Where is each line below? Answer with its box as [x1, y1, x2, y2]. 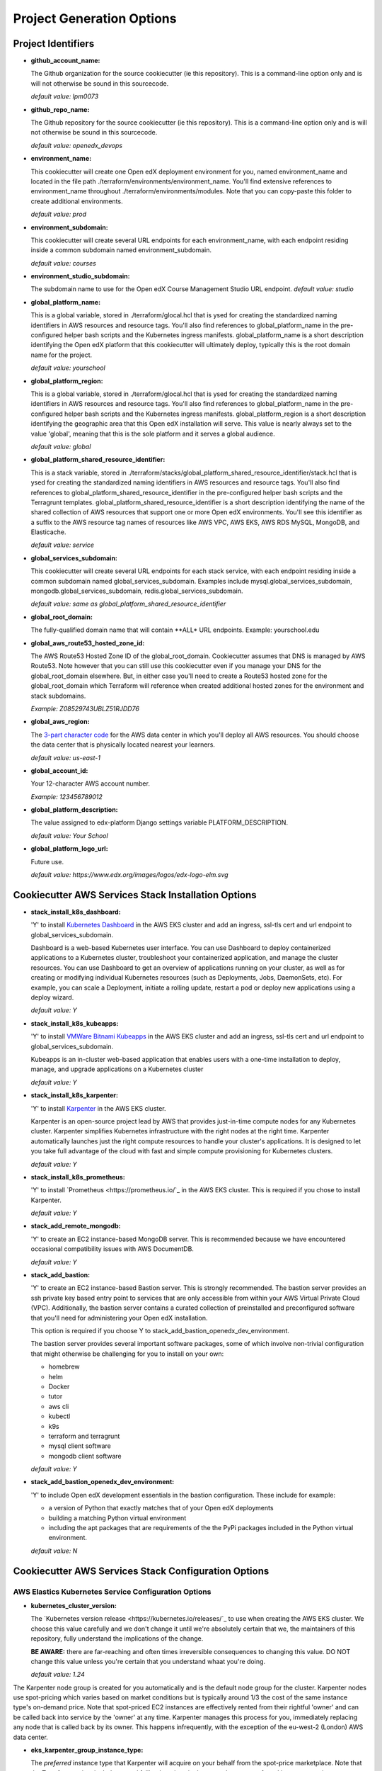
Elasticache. [30, 528, 66, 536]
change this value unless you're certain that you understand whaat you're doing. [30, 1657, 265, 1665]
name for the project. [30, 351, 92, 359]
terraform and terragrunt [48, 1432, 120, 1440]
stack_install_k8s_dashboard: [30, 907, 121, 916]
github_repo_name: [30, 105, 90, 113]
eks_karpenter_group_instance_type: [30, 1746, 144, 1755]
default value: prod [30, 210, 86, 219]
